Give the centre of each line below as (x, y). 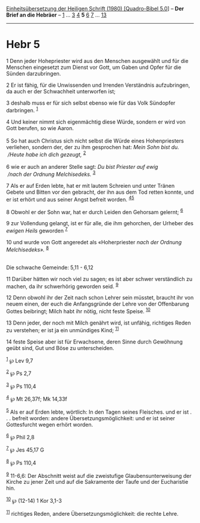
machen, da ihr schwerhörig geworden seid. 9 (62, 286)
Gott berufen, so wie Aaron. (40, 128)
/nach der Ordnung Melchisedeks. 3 (51, 174)
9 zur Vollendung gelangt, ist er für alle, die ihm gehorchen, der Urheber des (100, 223)
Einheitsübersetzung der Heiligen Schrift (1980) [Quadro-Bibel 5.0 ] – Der (95, 9)
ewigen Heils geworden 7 (37, 230)
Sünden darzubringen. (34, 73)
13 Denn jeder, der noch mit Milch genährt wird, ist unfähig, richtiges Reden (99, 323)
